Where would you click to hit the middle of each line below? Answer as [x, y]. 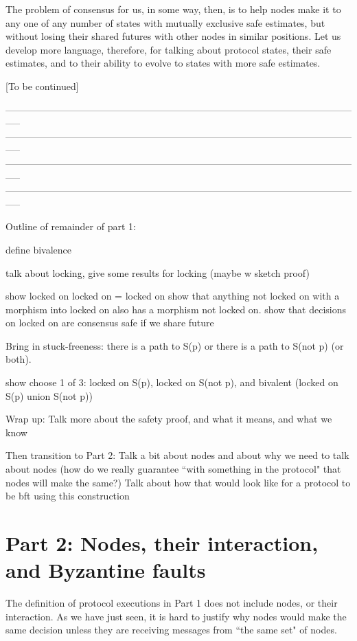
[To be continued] [42, 86]
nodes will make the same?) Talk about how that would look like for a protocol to [178, 482]
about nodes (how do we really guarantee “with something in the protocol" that [173, 469]
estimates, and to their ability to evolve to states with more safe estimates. [163, 63]
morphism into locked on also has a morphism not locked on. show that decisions [176, 309]
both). [19, 359]
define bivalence [39, 249]
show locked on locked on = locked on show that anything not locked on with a [173, 296]
